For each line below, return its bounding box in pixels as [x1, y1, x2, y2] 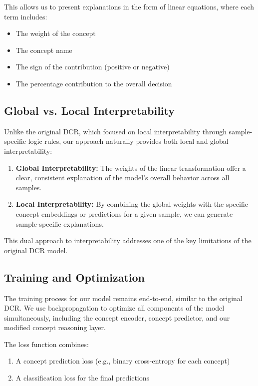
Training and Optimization [4, 269, 145, 285]
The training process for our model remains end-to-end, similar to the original [4, 293, 243, 303]
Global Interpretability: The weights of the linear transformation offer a [15, 162, 246, 173]
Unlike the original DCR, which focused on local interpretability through [4, 126, 227, 136]
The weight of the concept [15, 28, 96, 38]
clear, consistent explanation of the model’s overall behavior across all [15, 172, 230, 183]
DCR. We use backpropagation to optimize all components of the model [4, 303, 225, 313]
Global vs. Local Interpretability [4, 102, 175, 118]
